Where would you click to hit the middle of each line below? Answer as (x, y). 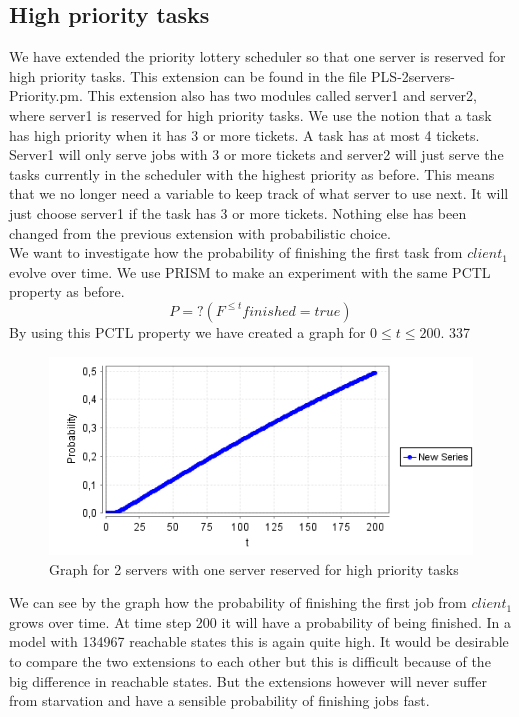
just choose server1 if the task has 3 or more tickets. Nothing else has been (238, 212)
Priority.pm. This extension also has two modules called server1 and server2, (243, 95)
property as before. (67, 291)
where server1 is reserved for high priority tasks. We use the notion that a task (250, 114)
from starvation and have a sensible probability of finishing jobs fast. (219, 700)
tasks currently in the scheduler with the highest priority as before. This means (252, 173)
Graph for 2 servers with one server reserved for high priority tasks (254, 568)
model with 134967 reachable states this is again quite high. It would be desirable (259, 641)
